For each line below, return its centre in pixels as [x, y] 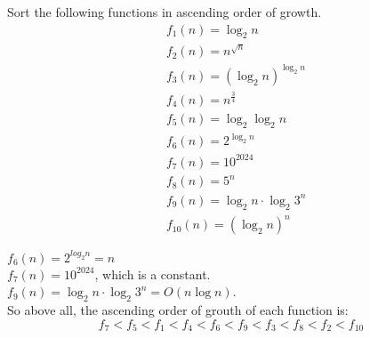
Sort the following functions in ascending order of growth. [165, 12]
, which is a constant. [153, 274]
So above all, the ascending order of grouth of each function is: [178, 310]
